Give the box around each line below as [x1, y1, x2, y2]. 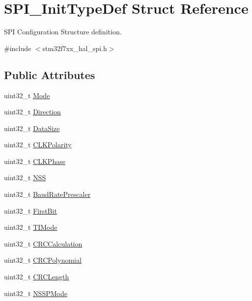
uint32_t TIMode [4, 222, 57, 232]
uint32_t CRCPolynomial [4, 255, 82, 265]
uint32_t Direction [4, 107, 61, 117]
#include [4, 43, 31, 53]
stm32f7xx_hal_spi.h [42, 43, 107, 53]
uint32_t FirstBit [4, 205, 57, 216]
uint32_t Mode [4, 90, 50, 100]
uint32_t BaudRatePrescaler [4, 189, 91, 199]
